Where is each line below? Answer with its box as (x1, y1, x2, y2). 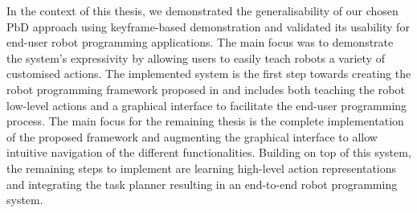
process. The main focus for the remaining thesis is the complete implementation (6, 113, 404, 129)
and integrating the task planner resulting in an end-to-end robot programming (6, 175, 398, 192)
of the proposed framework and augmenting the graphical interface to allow (6, 128, 378, 145)
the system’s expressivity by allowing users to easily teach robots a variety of (6, 49, 385, 66)
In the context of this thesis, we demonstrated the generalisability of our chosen (6, 2, 399, 18)
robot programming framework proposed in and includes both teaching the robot (6, 80, 405, 97)
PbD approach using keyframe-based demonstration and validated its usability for (6, 18, 410, 35)
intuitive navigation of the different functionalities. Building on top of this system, (6, 144, 411, 161)
